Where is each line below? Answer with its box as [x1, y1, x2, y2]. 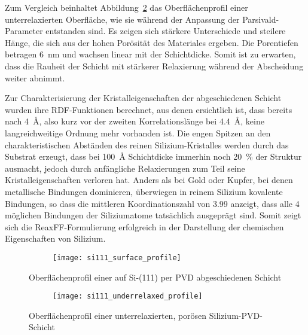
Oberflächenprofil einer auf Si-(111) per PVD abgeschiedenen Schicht [29, 270, 282, 283]
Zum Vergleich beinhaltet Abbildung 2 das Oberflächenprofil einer [5, 1, 248, 13]
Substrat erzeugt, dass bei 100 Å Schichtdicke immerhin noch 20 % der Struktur [5, 150, 302, 163]
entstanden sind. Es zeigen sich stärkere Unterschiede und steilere [45, 25, 286, 37]
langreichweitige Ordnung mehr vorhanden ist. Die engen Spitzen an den [5, 126, 271, 139]
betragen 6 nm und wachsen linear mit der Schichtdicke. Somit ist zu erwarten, [5, 48, 296, 60]
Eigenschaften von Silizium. [5, 232, 106, 245]
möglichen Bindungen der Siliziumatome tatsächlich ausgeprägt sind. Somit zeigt [5, 209, 301, 221]
